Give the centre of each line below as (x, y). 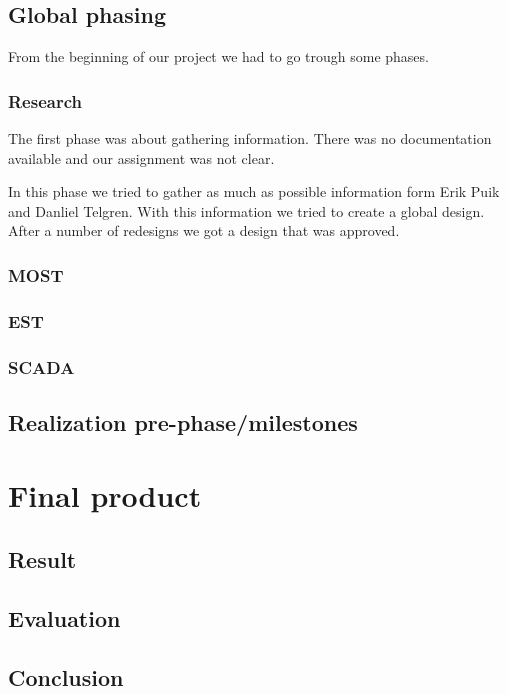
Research (45, 100)
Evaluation (64, 617)
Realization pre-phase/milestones (183, 421)
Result (42, 559)
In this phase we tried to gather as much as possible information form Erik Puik (254, 191)
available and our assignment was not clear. (141, 157)
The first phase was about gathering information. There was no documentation (250, 138)
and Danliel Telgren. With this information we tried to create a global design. (246, 210)
